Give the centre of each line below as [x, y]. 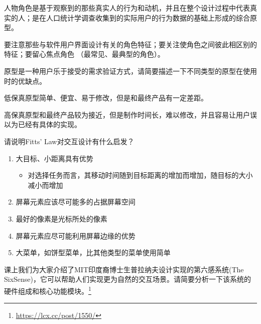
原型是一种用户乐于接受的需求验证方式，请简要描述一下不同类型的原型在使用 [130, 71]
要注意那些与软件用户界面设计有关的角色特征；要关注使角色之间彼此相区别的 [130, 44]
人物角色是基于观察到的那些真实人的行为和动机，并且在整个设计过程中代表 [127, 8]
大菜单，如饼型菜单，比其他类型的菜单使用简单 [93, 252]
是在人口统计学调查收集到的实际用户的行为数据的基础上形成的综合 [141, 17]
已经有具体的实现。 [49, 124]
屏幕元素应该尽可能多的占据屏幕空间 [76, 202]
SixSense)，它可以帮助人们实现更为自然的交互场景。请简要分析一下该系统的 [128, 279]
